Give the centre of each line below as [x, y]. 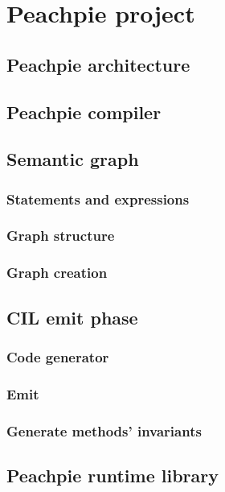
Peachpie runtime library [112, 475]
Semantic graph [73, 159]
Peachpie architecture [98, 64]
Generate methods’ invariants [104, 430]
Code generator [58, 356]
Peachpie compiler [84, 112]
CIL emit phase [72, 317]
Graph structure [61, 236]
